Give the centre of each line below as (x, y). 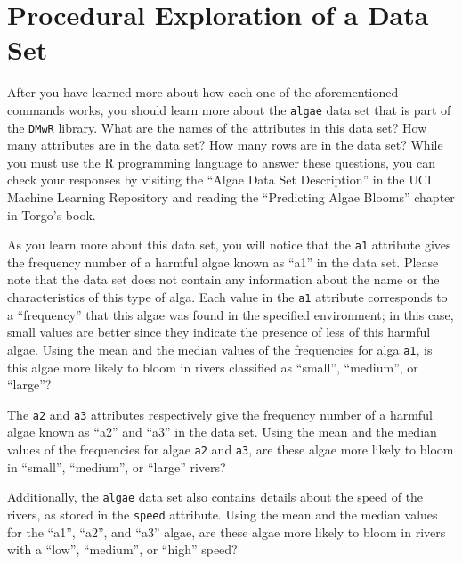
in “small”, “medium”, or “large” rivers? (117, 466)
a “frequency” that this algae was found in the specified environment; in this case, (231, 314)
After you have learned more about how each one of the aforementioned (203, 92)
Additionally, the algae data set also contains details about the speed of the (215, 497)
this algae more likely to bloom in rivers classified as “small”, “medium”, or (213, 367)
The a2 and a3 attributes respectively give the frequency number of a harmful (220, 414)
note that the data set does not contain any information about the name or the (223, 279)
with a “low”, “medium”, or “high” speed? (122, 549)
